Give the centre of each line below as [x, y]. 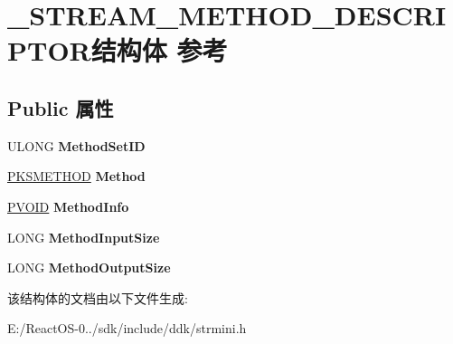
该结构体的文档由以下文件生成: [98, 297]
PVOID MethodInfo [68, 206]
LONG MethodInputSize [84, 237]
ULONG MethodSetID [76, 145]
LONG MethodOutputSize [89, 268]
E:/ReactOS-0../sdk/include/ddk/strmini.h [127, 328]
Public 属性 [61, 107]
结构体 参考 [159, 50]
